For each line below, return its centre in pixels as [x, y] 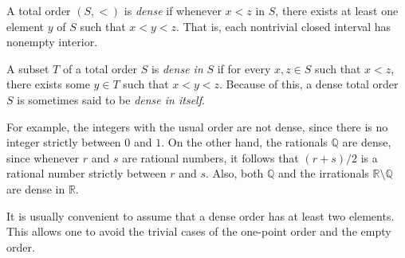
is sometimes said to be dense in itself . [111, 99]
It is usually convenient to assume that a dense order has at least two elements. [201, 215]
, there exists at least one [337, 10]
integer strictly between [64, 142]
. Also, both [234, 173]
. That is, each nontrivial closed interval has [284, 26]
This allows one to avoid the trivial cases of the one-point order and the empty [199, 231]
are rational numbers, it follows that [210, 157]
